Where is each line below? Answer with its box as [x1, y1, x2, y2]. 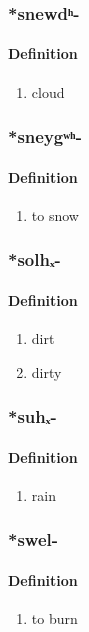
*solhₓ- [8, 247, 61, 272]
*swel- [8, 527, 59, 552]
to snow [31, 204, 79, 225]
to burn [31, 608, 78, 629]
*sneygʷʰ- [8, 124, 82, 149]
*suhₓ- [8, 404, 57, 429]
